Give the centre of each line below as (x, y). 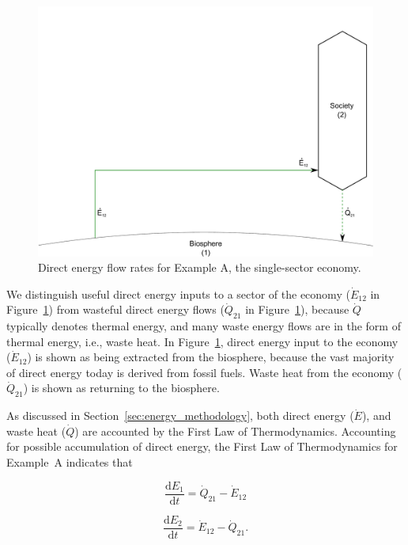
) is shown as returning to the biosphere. (121, 388)
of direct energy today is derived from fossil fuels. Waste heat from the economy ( (204, 372)
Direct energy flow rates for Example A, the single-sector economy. (200, 267)
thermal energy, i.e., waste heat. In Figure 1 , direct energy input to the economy (202, 341)
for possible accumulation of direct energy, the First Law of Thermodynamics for (202, 446)
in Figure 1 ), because (297, 309)
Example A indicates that (70, 462)
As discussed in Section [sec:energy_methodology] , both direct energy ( (180, 415)
